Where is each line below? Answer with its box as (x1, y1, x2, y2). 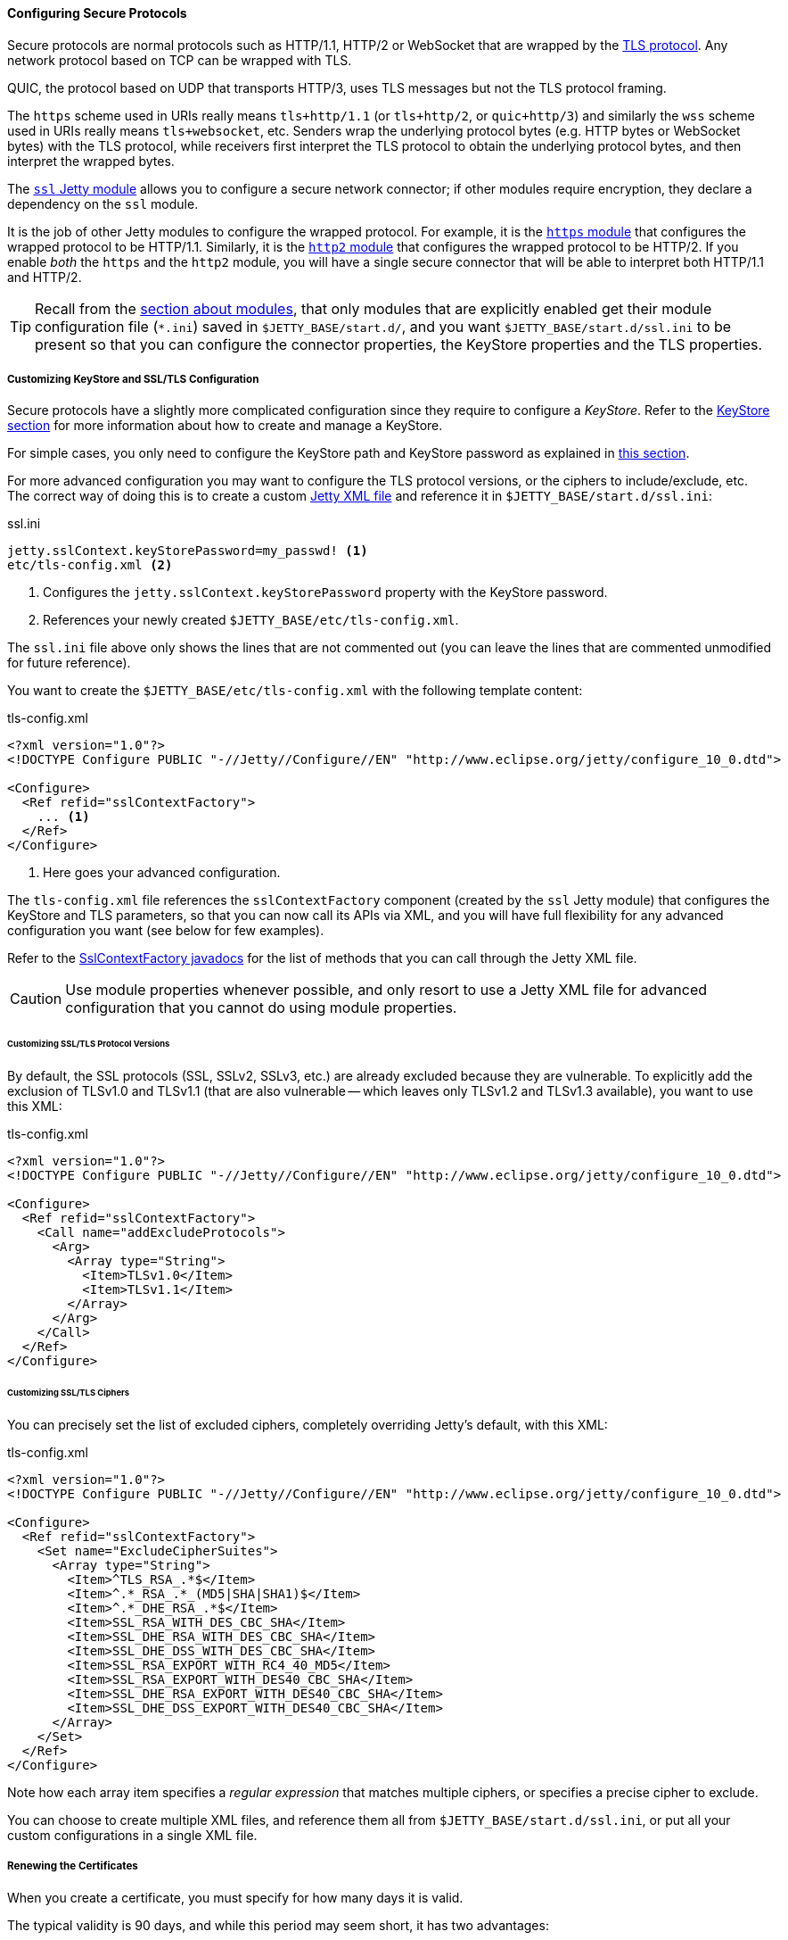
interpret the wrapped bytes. (7, 153, 175, 169)
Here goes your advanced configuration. (43, 865, 281, 881)
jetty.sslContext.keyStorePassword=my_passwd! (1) (7, 543, 368, 559)
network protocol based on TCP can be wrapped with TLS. (7, 52, 352, 68)
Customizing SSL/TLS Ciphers (7, 1387, 130, 1397)
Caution (10, 990, 62, 1008)
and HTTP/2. (7, 269, 82, 285)
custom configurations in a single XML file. (7, 1827, 258, 1843)
